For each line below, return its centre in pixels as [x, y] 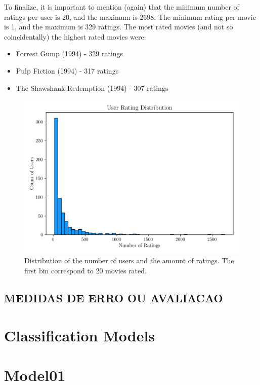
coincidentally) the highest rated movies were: [75, 36]
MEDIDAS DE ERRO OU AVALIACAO [114, 298]
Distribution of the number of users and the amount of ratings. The [129, 260]
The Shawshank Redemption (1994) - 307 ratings [92, 87]
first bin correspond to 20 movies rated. [85, 271]
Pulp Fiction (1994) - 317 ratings [67, 70]
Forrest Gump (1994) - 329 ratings [70, 54]
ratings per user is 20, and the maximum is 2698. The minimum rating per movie [130, 16]
